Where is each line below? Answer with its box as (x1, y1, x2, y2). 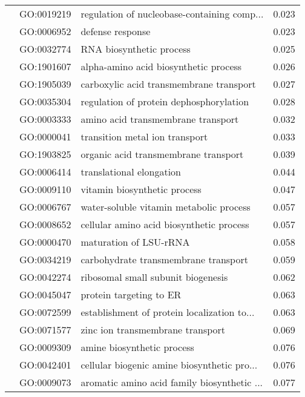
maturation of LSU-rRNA (80, 235, 190, 249)
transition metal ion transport (80, 130, 208, 143)
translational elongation (80, 165, 181, 179)
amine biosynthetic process (80, 340, 194, 354)
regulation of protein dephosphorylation (80, 94, 249, 108)
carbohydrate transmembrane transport (80, 252, 248, 266)
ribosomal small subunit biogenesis (80, 270, 228, 284)
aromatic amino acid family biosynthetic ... (80, 375, 263, 389)
